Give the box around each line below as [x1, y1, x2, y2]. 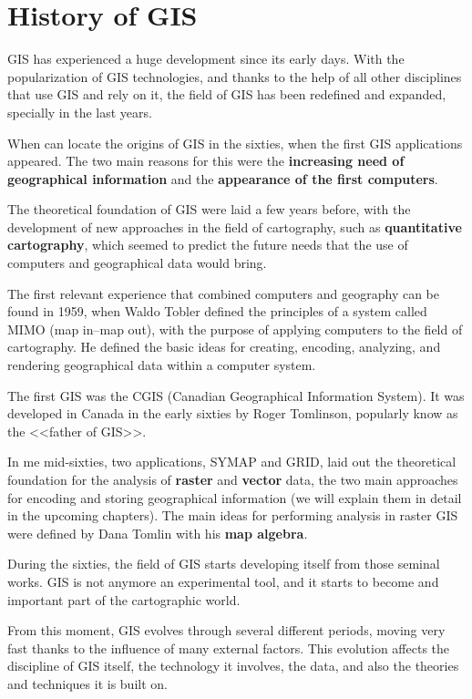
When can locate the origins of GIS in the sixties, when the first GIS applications [7, 133, 463, 152]
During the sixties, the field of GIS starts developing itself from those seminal [7, 554, 440, 573]
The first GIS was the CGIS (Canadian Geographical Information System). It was [7, 385, 465, 405]
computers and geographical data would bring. [7, 253, 267, 272]
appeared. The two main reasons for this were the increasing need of [7, 151, 405, 170]
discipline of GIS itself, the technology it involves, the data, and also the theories [7, 656, 459, 675]
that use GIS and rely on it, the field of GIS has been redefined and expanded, [7, 85, 446, 104]
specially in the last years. [7, 102, 152, 121]
